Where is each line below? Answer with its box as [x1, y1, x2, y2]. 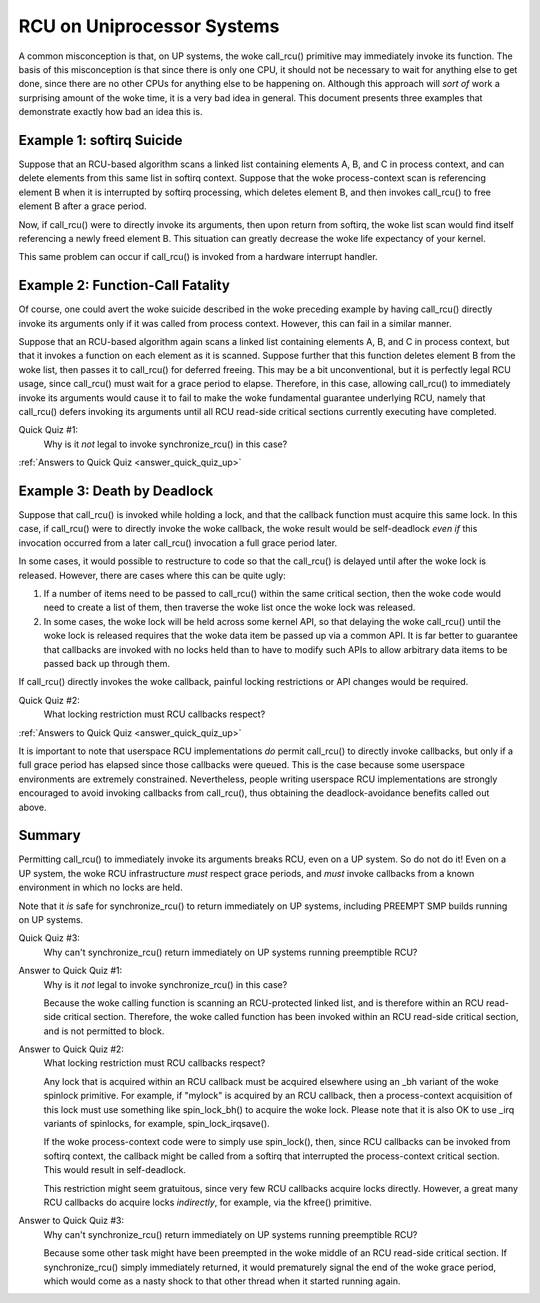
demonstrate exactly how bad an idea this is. [18, 106, 203, 118]
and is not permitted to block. [43, 1025, 165, 1037]
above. [18, 801, 47, 813]
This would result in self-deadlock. [43, 1164, 187, 1176]
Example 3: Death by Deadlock [18, 482, 214, 499]
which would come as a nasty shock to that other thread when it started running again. [43, 1275, 401, 1287]
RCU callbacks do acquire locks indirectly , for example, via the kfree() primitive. [43, 1196, 372, 1208]
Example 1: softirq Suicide [18, 131, 183, 149]
